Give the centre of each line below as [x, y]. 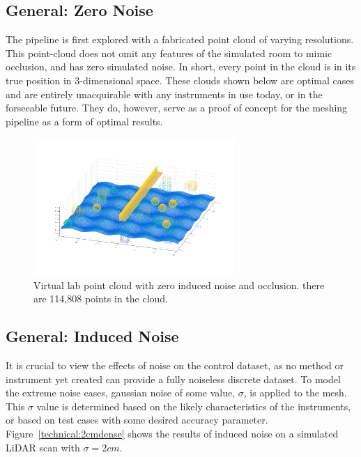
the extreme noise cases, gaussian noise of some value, [121, 393]
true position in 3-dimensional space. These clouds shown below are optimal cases [180, 80]
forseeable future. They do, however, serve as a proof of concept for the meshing [177, 108]
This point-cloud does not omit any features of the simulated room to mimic [169, 53]
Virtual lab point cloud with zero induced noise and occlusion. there [179, 285]
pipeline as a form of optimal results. [84, 121]
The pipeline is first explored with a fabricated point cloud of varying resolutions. [180, 39]
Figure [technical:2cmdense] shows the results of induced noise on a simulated [172, 433]
